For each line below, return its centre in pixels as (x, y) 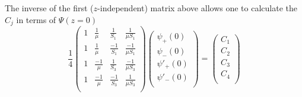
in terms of (36, 19)
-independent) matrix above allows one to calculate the (197, 8)
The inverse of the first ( (49, 8)
